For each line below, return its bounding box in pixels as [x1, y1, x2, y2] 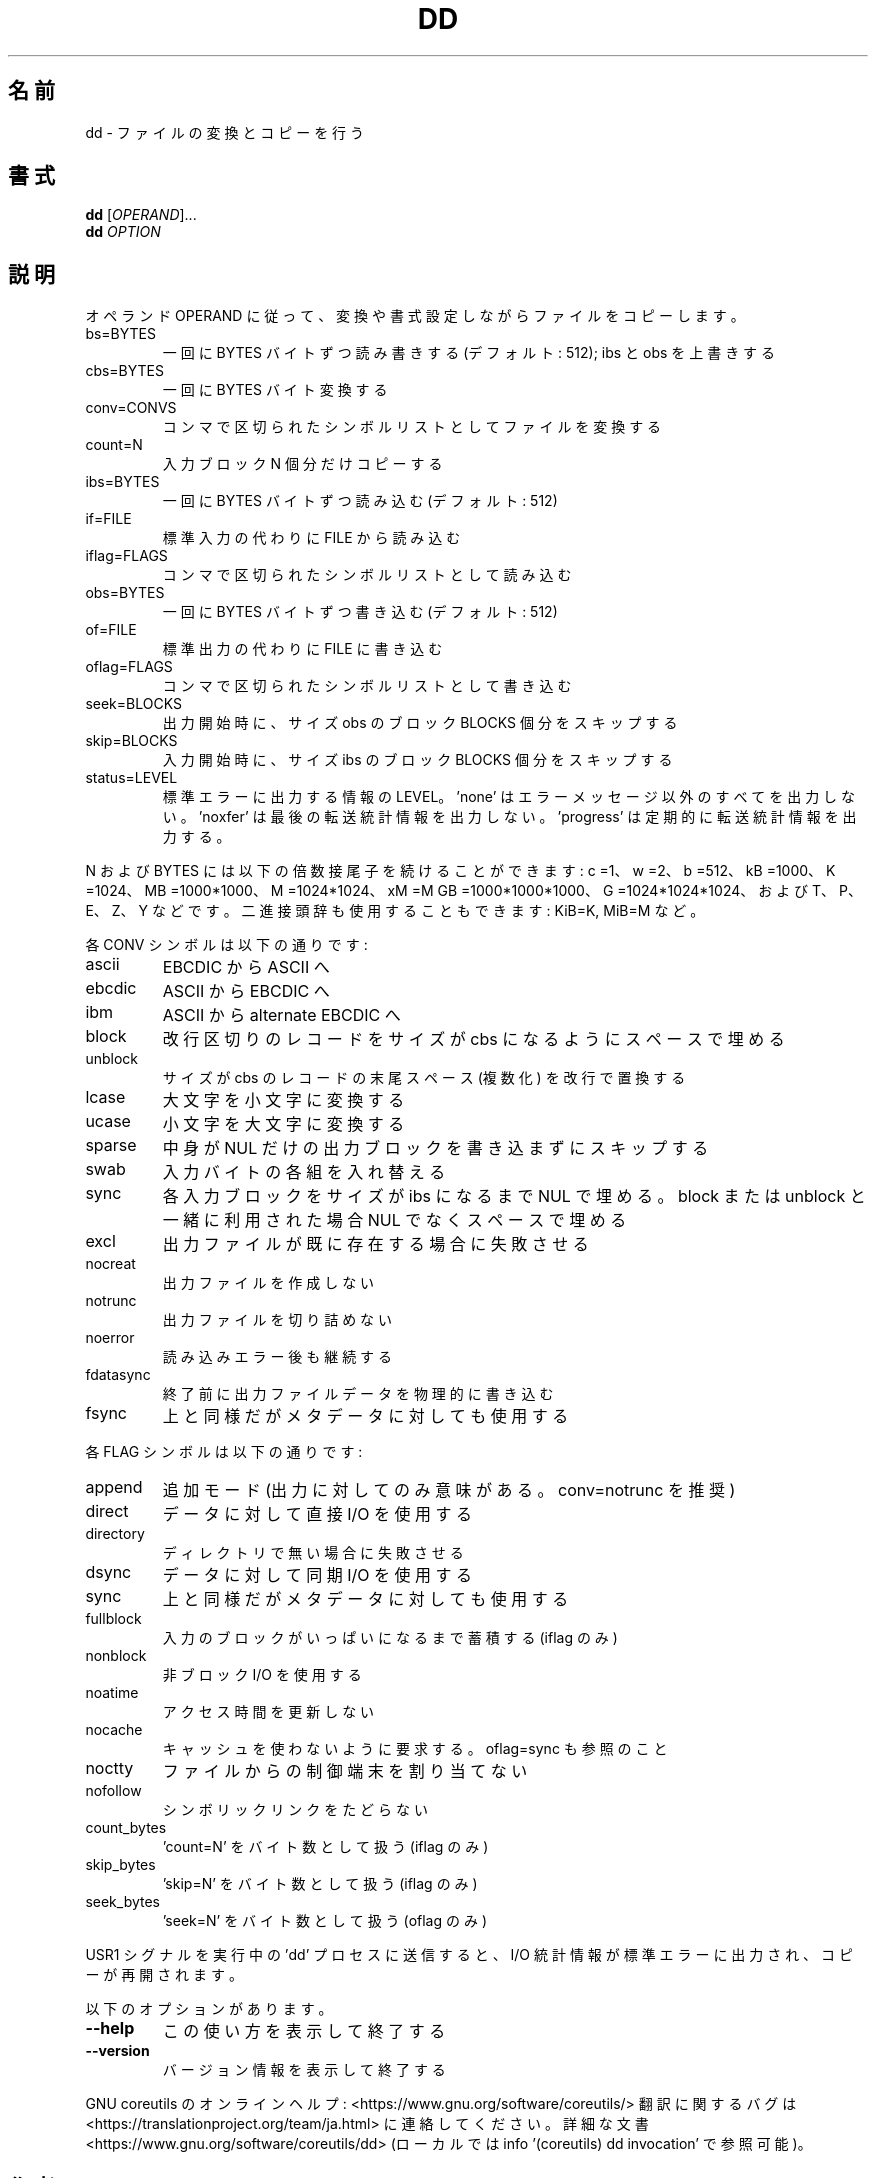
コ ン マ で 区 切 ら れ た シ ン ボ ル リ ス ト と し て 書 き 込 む [162, 677, 572, 695]
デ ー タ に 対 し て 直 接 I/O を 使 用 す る [162, 1504, 473, 1525]
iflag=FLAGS [85, 547, 168, 565]
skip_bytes [85, 1856, 156, 1874]
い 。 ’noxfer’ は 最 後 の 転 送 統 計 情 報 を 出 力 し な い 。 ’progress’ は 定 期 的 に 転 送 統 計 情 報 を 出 [162, 808, 857, 826]
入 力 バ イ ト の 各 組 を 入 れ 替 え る [162, 1162, 446, 1183]
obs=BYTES [85, 584, 165, 602]
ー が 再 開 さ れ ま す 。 [85, 1966, 243, 1984]
